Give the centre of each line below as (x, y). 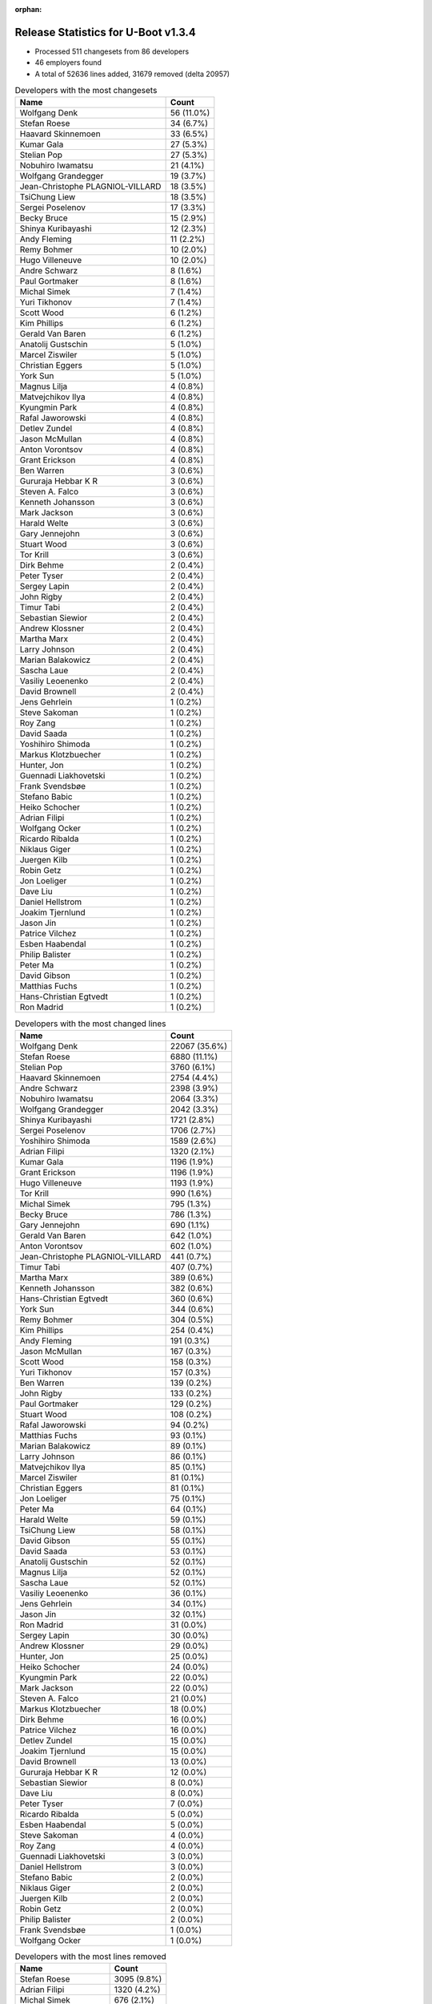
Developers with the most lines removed (91, 1957)
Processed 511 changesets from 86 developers (112, 51)
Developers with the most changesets (86, 91)
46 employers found (68, 63)
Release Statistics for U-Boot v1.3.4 (105, 32)
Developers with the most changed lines (91, 1024)
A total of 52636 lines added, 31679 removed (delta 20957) (132, 74)
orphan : (28, 9)
